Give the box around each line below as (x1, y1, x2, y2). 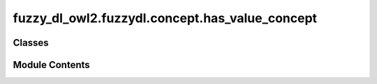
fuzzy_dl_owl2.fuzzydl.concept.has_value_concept (13, 10, 318, 26)
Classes (13, 37, 49, 49)
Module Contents (13, 59, 90, 71)
